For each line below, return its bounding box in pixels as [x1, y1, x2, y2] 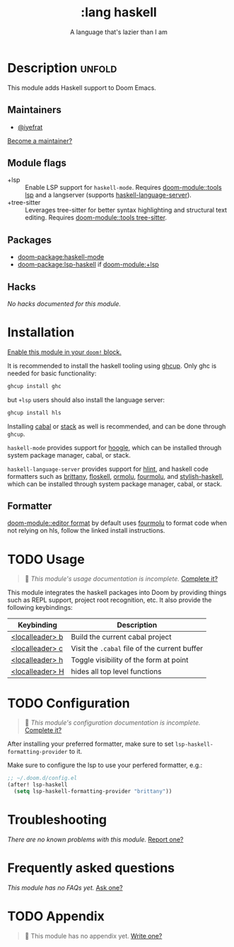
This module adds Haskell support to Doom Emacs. [7, 83, 157, 92]
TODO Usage [7, 551, 85, 567]
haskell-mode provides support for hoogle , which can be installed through [7, 443, 222, 452]
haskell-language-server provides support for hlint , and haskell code [7, 465, 209, 473]
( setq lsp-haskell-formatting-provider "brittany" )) [13, 788, 172, 795]
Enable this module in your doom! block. [7, 348, 122, 356]
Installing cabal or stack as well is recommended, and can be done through [7, 422, 226, 431]
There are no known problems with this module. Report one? [7, 835, 184, 844]
